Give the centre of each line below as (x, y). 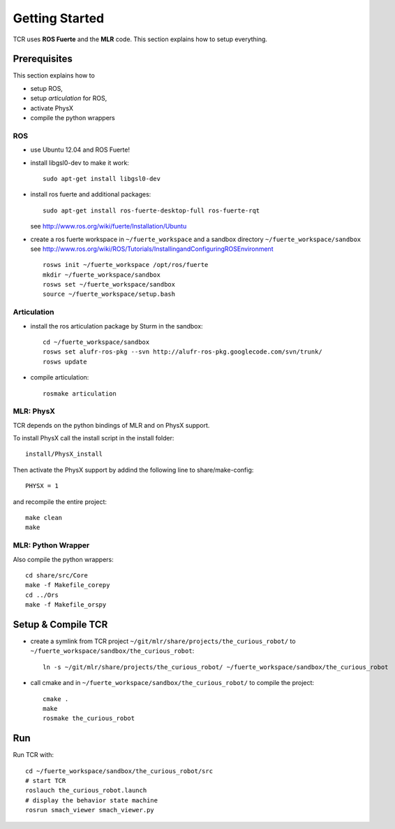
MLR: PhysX (34, 411)
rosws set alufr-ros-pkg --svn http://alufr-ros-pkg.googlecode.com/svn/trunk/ (182, 352)
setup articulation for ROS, (69, 99)
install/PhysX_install (64, 454)
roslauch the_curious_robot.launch (86, 791)
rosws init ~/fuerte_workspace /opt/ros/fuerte (126, 265)
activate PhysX (52, 108)
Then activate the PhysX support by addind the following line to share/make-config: (133, 470)
